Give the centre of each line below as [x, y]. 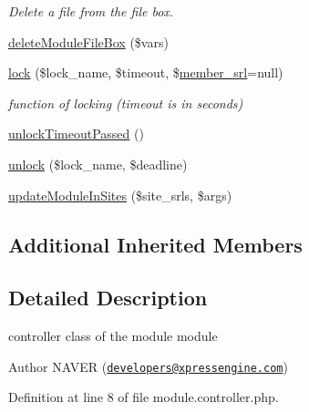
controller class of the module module [113, 336]
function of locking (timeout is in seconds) [126, 103]
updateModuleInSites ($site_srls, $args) [120, 195]
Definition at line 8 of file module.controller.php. [144, 397]
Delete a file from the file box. [91, 11]
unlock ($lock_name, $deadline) [98, 164]
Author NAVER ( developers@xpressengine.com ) [148, 366]
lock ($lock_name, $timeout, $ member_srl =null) [146, 72]
